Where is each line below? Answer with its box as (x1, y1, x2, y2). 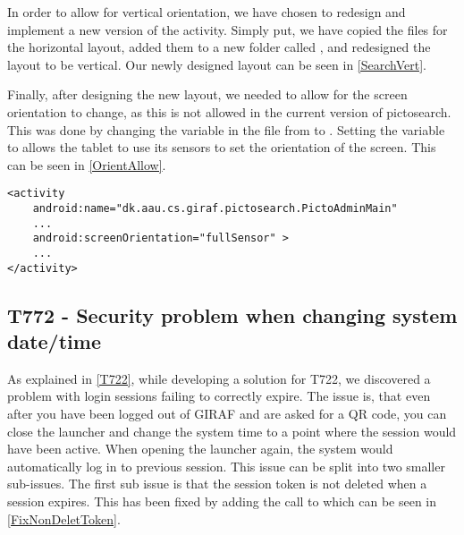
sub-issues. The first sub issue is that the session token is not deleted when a (7, 474, 427, 493)
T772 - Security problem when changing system (7, 301, 458, 328)
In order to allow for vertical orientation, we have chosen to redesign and (7, 3, 406, 21)
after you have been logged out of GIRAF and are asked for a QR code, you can (7, 404, 447, 423)
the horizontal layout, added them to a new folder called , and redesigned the (7, 38, 431, 56)
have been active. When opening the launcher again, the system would (7, 439, 393, 458)
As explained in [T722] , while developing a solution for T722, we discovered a (7, 369, 431, 387)
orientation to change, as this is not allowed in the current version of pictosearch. (7, 102, 451, 121)
